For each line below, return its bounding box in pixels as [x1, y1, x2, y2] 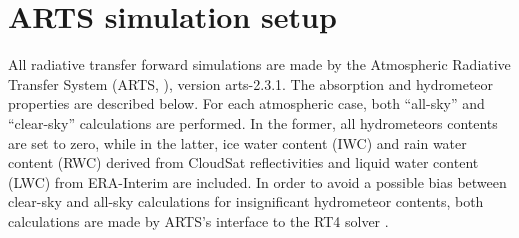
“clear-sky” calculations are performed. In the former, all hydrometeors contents [8, 112, 498, 133]
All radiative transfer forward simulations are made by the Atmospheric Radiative [8, 54, 511, 75]
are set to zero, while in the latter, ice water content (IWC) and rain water [8, 132, 467, 153]
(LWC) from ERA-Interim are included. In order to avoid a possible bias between [8, 171, 507, 192]
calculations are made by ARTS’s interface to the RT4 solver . [8, 210, 389, 231]
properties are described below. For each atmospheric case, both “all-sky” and [8, 93, 485, 114]
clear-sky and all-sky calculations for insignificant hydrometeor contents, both [8, 191, 484, 212]
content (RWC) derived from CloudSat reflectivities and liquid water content [8, 152, 479, 173]
